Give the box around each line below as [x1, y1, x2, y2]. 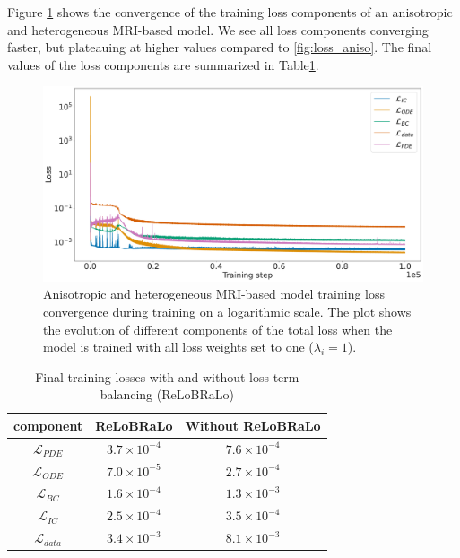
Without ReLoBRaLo [185, 415, 321, 434]
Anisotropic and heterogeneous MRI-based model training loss [43, 284, 386, 303]
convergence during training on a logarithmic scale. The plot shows [43, 301, 412, 320]
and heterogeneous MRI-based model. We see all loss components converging [7, 20, 429, 39]
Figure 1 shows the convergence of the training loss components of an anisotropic [7, 3, 453, 21]
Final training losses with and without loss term [35, 367, 299, 386]
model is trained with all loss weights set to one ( [43, 337, 314, 356]
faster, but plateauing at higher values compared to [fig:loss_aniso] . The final [7, 38, 432, 57]
